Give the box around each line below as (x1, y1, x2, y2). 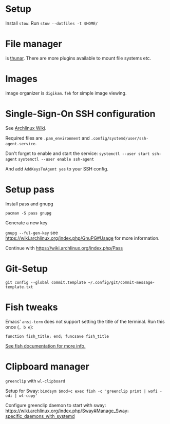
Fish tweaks (5, 301, 58, 313)
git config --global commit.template (5, 280, 86, 285)
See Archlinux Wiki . (5, 125, 47, 131)
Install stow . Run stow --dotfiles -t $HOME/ (5, 20, 98, 26)
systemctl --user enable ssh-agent (17, 157, 94, 162)
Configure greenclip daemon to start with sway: (5, 402, 106, 408)
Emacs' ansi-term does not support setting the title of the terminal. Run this (5, 318, 165, 324)
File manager (5, 38, 63, 50)
